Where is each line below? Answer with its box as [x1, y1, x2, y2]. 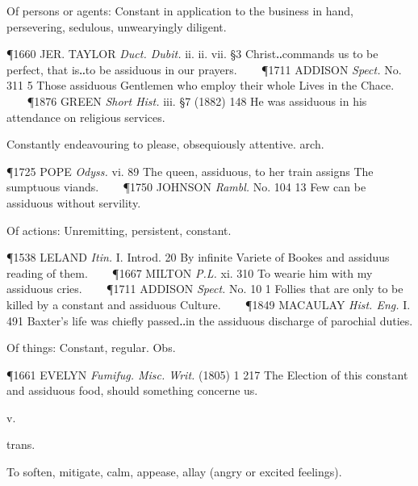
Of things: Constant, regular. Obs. [6, 339, 176, 356]
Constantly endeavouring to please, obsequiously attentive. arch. [6, 136, 324, 153]
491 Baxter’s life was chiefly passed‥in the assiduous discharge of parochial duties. [6, 312, 413, 329]
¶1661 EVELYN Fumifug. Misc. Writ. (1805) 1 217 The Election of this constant [6, 366, 408, 383]
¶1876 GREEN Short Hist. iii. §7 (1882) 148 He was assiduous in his [27, 92, 367, 109]
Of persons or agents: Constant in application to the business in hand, [6, 2, 353, 19]
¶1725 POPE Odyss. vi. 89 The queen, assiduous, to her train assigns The [6, 162, 374, 179]
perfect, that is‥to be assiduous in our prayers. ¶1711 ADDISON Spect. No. [6, 61, 402, 78]
